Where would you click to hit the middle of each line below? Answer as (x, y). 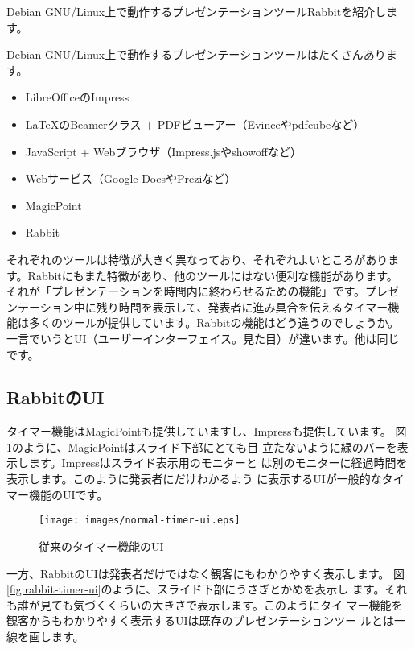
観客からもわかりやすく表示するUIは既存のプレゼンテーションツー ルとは (200, 620)
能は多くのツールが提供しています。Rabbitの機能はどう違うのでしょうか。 (203, 322)
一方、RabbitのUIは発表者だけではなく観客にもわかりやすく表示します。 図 (206, 573)
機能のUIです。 (68, 494)
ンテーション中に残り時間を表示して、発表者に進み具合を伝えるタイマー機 (203, 306)
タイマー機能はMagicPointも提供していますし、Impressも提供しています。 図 (207, 431)
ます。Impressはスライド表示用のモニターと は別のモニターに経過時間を (218, 463)
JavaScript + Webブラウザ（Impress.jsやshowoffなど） (163, 151)
